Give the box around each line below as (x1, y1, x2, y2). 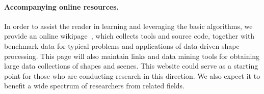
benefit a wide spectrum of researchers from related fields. (4, 80, 185, 91)
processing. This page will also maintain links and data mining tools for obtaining (4, 50, 260, 61)
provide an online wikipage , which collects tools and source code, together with (4, 30, 255, 41)
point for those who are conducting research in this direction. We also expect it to (4, 70, 260, 81)
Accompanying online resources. (4, 1, 119, 12)
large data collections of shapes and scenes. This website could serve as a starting (4, 60, 258, 71)
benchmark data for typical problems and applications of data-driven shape (4, 40, 240, 51)
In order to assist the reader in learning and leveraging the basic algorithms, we (4, 20, 253, 31)
